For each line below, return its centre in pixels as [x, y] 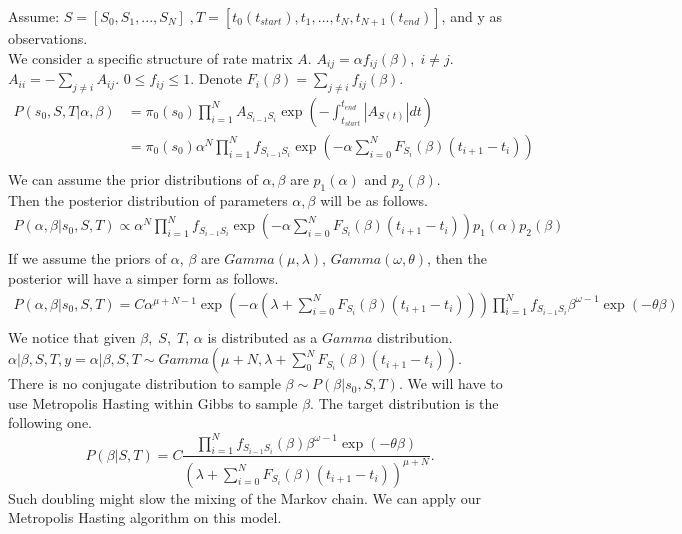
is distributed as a [262, 336]
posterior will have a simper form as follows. [143, 277]
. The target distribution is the [404, 402]
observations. [48, 38]
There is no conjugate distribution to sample [144, 383]
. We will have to [450, 383]
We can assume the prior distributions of [133, 178]
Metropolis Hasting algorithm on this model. [145, 517]
